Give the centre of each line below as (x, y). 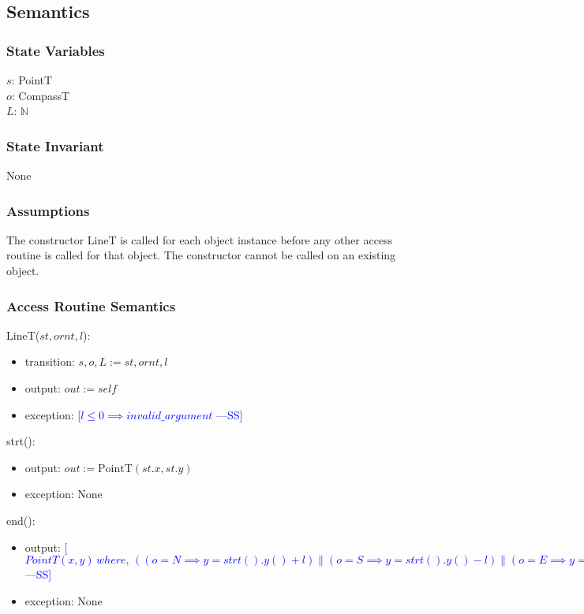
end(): (21, 520)
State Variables (56, 50)
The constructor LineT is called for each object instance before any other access (200, 239)
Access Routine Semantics (91, 305)
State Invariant (55, 145)
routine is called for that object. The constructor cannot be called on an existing (201, 255)
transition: (50, 361)
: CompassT (41, 95)
